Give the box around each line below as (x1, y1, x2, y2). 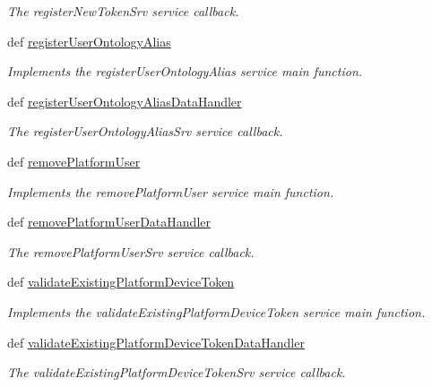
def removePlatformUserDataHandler (7, 212, 211, 231)
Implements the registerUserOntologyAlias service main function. (7, 62, 363, 81)
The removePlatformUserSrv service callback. (7, 242, 255, 261)
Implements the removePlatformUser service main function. (7, 182, 334, 201)
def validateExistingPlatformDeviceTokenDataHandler (7, 332, 305, 351)
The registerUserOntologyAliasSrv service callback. (7, 122, 283, 141)
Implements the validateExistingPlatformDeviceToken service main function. (7, 302, 426, 321)
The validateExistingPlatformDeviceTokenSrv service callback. (7, 363, 346, 382)
